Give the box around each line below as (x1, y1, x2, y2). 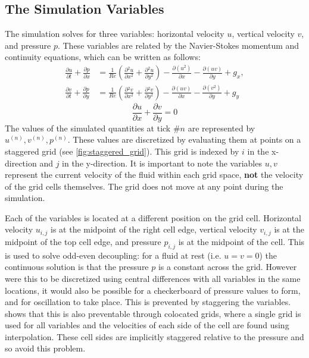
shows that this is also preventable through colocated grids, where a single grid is (5, 307, 301, 319)
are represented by (188, 121, 255, 134)
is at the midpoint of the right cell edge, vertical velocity (51, 223, 257, 235)
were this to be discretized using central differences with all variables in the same (5, 272, 301, 284)
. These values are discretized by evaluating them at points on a (67, 133, 301, 146)
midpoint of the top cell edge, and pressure (5, 235, 161, 247)
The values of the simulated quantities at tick (5, 121, 171, 134)
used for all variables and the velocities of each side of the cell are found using (5, 319, 289, 331)
